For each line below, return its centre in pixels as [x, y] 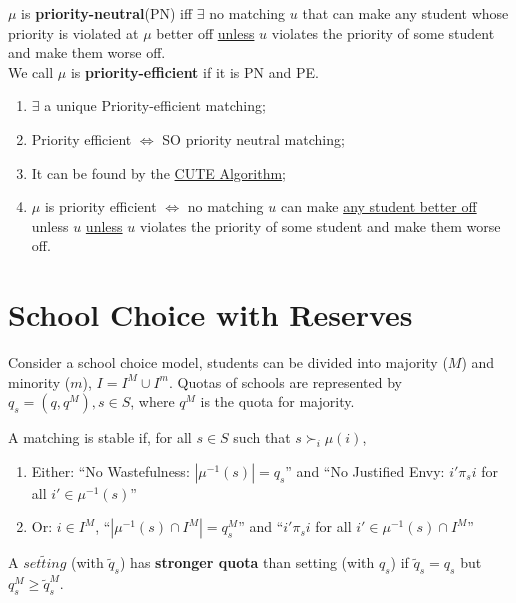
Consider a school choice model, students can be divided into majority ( [228, 362]
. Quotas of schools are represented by [285, 381]
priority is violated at [73, 32]
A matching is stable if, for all [100, 437]
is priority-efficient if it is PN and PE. [194, 71]
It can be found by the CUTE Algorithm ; [159, 172]
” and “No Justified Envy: [365, 470]
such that [262, 437]
